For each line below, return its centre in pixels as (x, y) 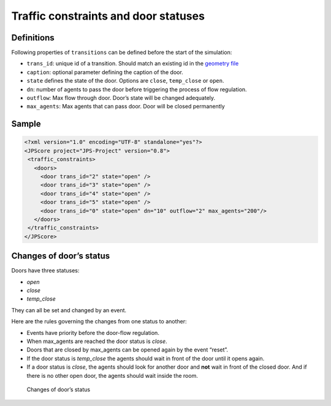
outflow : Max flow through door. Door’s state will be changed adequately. (121, 98)
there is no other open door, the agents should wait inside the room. (112, 375)
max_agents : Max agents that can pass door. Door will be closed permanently (126, 107)
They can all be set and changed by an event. (69, 310)
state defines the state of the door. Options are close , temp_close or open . (125, 81)
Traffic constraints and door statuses (108, 16)
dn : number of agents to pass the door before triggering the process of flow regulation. (137, 89)
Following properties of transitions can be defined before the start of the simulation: (122, 53)
